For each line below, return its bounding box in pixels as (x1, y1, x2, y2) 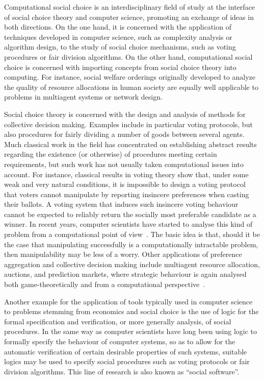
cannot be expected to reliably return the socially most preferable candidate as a (4, 208, 256, 219)
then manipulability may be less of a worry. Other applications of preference (4, 249, 242, 259)
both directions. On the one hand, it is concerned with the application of (4, 21, 231, 32)
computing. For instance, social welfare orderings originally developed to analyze (4, 72, 255, 82)
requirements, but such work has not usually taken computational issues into (4, 158, 244, 169)
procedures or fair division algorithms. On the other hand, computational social (4, 51, 253, 62)
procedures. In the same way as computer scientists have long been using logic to (4, 326, 257, 337)
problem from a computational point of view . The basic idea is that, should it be (4, 229, 260, 240)
